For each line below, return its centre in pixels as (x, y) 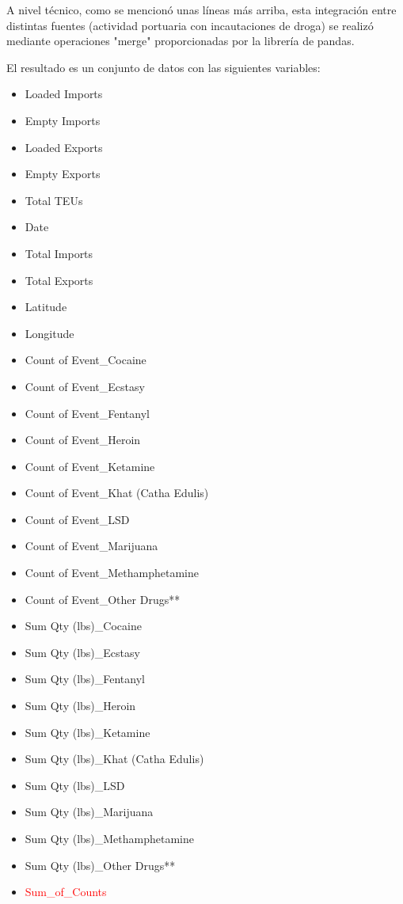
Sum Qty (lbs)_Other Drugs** (100, 865)
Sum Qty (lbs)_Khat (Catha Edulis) (114, 759)
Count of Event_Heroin (83, 440)
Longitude (49, 333)
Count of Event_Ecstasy (85, 386)
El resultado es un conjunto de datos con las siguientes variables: (163, 67)
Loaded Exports (64, 147)
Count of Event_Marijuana (91, 546)
